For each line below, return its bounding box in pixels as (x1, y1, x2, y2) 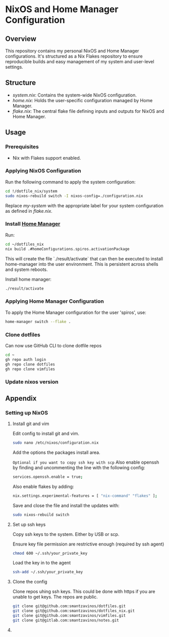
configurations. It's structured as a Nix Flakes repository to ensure (5, 53, 143, 59)
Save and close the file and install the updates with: (12, 502, 120, 509)
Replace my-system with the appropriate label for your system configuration (5, 202, 164, 208)
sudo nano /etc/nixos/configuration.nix (12, 440, 99, 445)
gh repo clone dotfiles (5, 361, 55, 367)
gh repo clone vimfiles (5, 367, 55, 372)
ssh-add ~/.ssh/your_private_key (12, 570, 83, 575)
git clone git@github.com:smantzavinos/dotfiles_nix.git (12, 608, 135, 614)
